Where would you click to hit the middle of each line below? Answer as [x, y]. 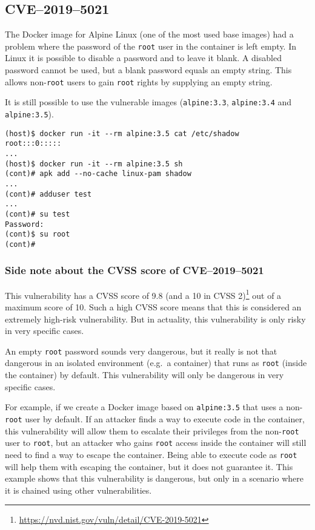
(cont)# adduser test [48, 194]
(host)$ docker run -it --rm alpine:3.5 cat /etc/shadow [122, 133]
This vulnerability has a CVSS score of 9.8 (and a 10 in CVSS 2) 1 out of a [143, 294]
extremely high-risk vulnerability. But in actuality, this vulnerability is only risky [155, 319]
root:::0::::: [33, 144]
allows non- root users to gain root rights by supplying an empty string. [139, 81]
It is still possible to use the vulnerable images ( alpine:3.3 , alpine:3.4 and [148, 102]
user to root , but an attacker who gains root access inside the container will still [156, 443]
